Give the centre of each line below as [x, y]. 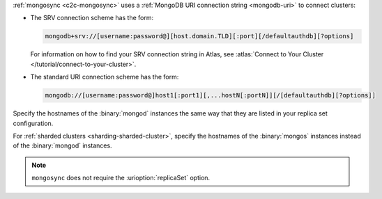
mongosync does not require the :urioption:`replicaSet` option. [121, 178]
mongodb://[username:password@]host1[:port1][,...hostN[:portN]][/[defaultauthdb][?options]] [211, 95]
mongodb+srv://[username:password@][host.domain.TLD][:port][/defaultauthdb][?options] [199, 36]
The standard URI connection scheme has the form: [105, 77]
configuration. [33, 123]
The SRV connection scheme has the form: [92, 18]
